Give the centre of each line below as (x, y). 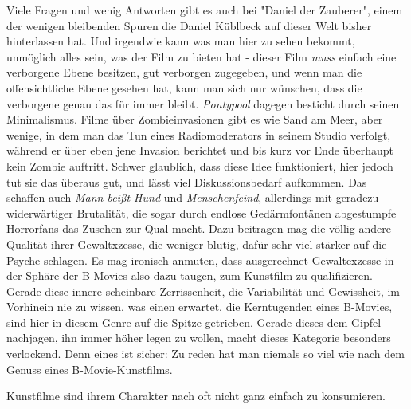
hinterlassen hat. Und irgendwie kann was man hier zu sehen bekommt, (181, 41)
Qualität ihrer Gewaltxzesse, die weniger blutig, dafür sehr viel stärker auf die (197, 244)
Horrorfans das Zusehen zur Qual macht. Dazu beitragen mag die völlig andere (199, 228)
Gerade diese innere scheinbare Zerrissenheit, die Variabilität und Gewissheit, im (204, 291)
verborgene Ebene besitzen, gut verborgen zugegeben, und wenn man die (184, 72)
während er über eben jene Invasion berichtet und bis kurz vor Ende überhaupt (200, 150)
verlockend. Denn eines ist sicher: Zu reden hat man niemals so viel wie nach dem (205, 354)
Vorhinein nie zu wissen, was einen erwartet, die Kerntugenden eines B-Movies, (200, 307)
